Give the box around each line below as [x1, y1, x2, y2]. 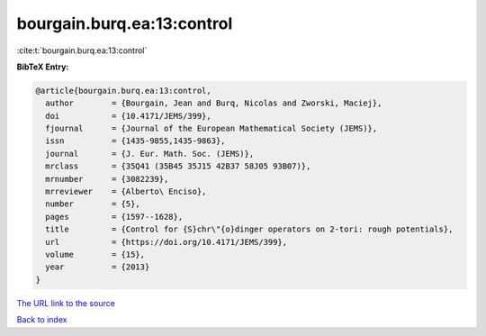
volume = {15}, [45, 250, 146, 259]
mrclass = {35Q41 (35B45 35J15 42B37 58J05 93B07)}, [45, 161, 311, 171]
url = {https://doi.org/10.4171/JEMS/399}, [45, 237, 288, 247]
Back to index [16, 314, 67, 325]
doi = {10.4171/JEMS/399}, [45, 111, 211, 121]
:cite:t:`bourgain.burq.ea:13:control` [16, 45, 148, 56]
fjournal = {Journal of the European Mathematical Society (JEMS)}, [45, 123, 378, 134]
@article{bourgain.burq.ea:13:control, [35, 86, 211, 95]
